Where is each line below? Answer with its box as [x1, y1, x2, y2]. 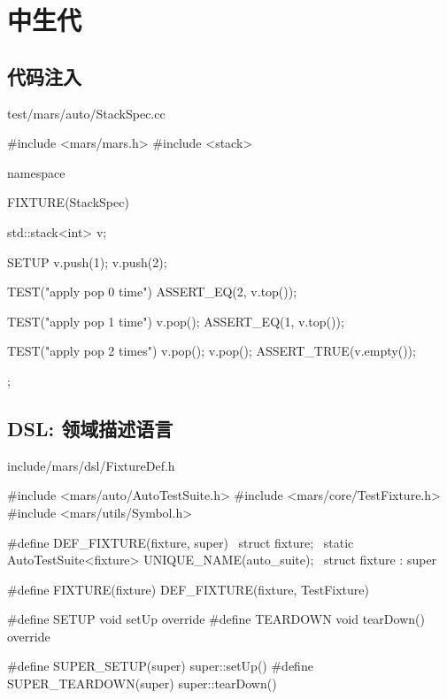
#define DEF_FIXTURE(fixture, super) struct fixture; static [7, 533, 354, 551]
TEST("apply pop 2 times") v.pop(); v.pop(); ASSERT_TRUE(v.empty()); [7, 342, 416, 360]
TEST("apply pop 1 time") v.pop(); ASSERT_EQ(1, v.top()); [7, 311, 344, 330]
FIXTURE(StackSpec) [7, 193, 129, 211]
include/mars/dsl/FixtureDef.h [7, 456, 175, 474]
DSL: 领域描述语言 [7, 414, 173, 442]
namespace [7, 163, 66, 181]
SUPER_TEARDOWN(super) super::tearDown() [7, 674, 277, 693]
